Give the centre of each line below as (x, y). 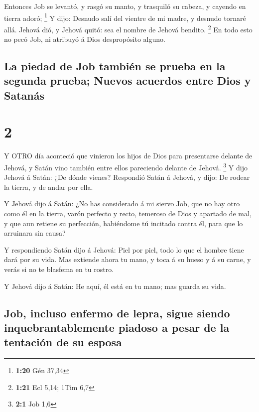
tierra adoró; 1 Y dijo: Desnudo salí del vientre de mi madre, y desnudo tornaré (125, 17)
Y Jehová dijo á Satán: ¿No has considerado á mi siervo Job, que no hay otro (122, 204)
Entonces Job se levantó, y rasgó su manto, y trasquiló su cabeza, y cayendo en (125, 6)
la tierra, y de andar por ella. (49, 187)
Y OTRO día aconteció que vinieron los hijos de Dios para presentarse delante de (128, 156)
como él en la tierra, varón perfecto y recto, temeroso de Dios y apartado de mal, (128, 213)
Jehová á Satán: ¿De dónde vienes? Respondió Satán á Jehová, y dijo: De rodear (127, 177)
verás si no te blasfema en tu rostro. (59, 269)
